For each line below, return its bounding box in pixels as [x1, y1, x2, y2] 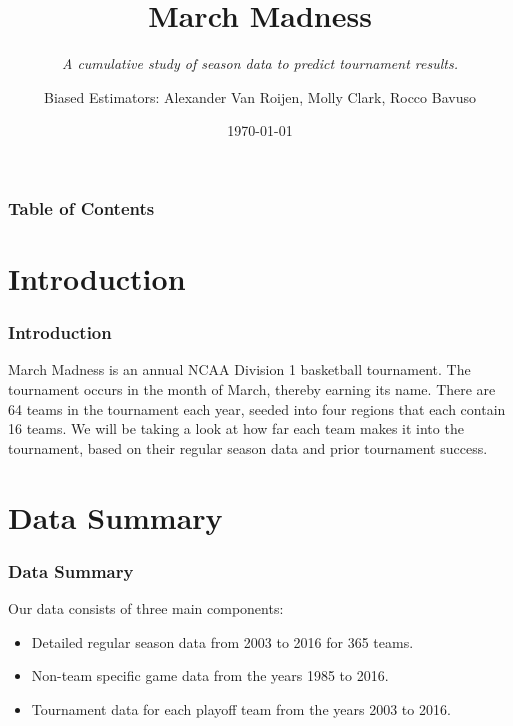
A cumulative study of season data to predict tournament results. [62, 53, 458, 74]
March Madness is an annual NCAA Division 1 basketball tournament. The [8, 359, 471, 380]
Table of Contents [8, 195, 155, 220]
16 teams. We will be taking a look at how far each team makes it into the [8, 418, 464, 439]
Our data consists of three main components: [8, 597, 284, 618]
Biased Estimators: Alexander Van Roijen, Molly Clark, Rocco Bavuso [44, 86, 476, 107]
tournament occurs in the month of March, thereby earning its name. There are [8, 379, 496, 400]
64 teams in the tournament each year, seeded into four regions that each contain [8, 398, 506, 419]
